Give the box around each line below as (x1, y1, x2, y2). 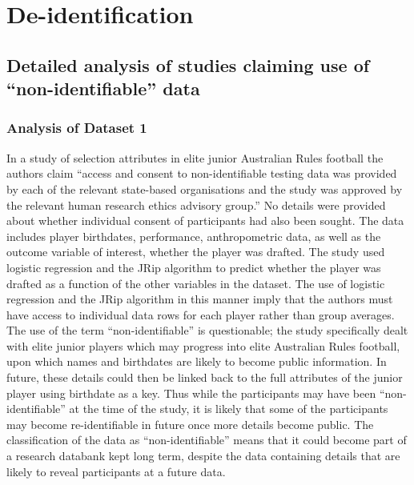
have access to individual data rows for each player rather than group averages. (6, 306, 395, 323)
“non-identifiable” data (6, 76, 200, 101)
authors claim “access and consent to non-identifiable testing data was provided (6, 165, 397, 182)
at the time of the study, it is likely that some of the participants (69, 400, 388, 417)
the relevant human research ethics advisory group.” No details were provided (6, 196, 386, 213)
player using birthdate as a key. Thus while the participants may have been (6, 384, 376, 401)
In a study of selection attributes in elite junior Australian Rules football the (6, 149, 384, 166)
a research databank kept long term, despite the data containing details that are (6, 447, 400, 464)
